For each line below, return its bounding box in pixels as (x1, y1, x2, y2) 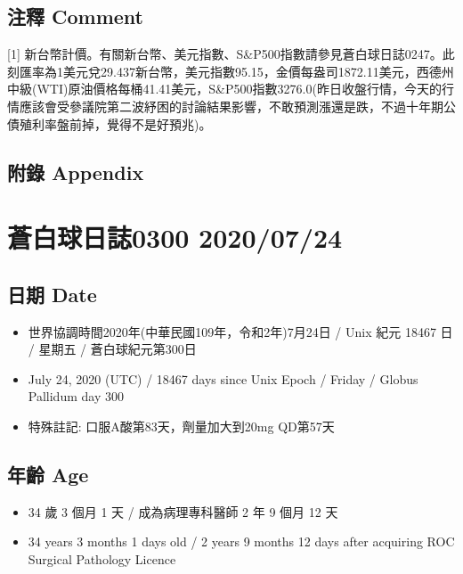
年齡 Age (7, 460, 89, 488)
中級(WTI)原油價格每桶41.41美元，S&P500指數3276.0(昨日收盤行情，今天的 (7, 79, 442, 98)
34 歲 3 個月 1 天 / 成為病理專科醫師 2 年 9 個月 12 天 (28, 502, 338, 521)
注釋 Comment (7, 3, 144, 30)
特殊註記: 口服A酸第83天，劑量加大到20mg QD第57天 (28, 416, 335, 435)
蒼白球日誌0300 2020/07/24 (7, 219, 343, 256)
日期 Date (7, 280, 97, 307)
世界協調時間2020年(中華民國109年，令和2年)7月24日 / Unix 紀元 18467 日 (28, 322, 453, 340)
